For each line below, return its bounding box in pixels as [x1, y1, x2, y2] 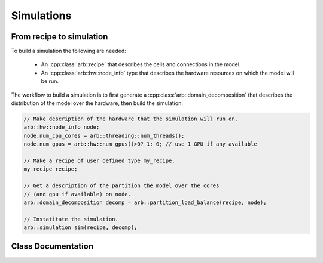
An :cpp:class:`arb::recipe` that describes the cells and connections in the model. [41, 61, 241, 68]
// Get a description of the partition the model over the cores [23, 182, 220, 189]
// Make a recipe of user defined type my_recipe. [23, 157, 176, 164]
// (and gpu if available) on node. [23, 191, 132, 197]
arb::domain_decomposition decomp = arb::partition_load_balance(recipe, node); [23, 199, 267, 206]
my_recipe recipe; [23, 166, 78, 172]
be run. [41, 78, 59, 85]
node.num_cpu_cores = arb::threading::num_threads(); [23, 132, 185, 139]
